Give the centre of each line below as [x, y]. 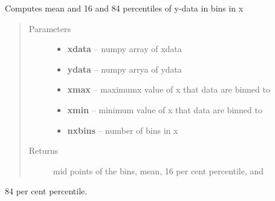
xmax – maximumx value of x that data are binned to [169, 89]
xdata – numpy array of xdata [125, 49]
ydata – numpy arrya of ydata [125, 69]
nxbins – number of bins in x [123, 130]
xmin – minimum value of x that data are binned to [165, 109]
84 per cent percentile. [46, 191]
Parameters [50, 28]
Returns [44, 150]
